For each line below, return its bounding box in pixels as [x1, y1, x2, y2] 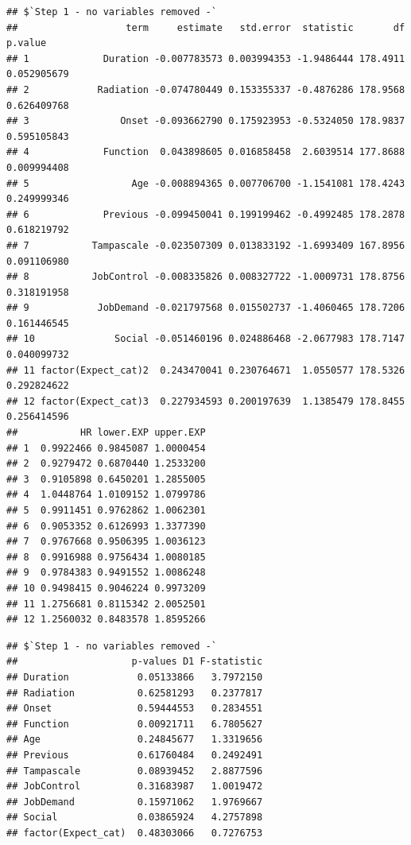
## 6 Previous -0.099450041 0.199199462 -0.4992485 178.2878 [6, 208, 405, 220]
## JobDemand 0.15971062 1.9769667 [6, 796, 263, 808]
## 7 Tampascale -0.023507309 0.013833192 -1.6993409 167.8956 [6, 239, 405, 251]
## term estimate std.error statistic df [6, 21, 405, 33]
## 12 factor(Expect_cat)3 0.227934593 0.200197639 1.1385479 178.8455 [6, 395, 405, 407]
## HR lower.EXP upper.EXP [6, 427, 206, 439]
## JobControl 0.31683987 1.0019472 [6, 781, 263, 793]
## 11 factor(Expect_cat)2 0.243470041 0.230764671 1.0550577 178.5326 [6, 364, 405, 376]
